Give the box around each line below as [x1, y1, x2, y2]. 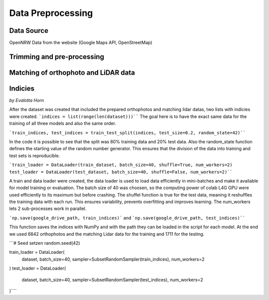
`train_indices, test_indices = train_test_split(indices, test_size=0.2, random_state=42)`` [9, 130, 246, 135]
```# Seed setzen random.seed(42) [9, 240, 80, 246]
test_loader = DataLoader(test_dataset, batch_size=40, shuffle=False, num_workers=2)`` [9, 169, 233, 175]
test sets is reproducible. [9, 152, 60, 159]
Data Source [9, 26, 48, 35]
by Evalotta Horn [9, 98, 44, 103]
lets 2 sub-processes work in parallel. [9, 205, 87, 211]
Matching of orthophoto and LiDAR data [9, 68, 135, 77]
